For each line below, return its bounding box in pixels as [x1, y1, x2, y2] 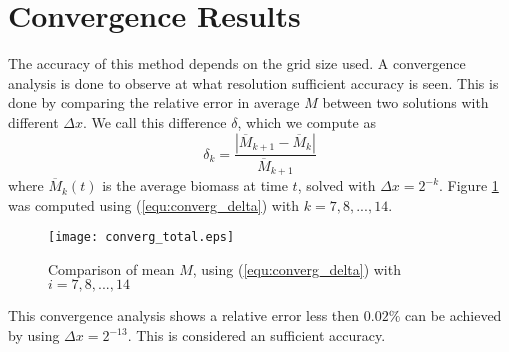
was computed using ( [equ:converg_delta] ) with [8, 194, 300, 215]
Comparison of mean [48, 258, 175, 279]
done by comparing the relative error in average [8, 92, 300, 113]
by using [8, 325, 60, 346]
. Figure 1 [439, 175, 499, 196]
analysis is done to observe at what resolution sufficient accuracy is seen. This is [8, 72, 499, 93]
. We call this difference [82, 111, 227, 132]
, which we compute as [237, 111, 376, 132]
